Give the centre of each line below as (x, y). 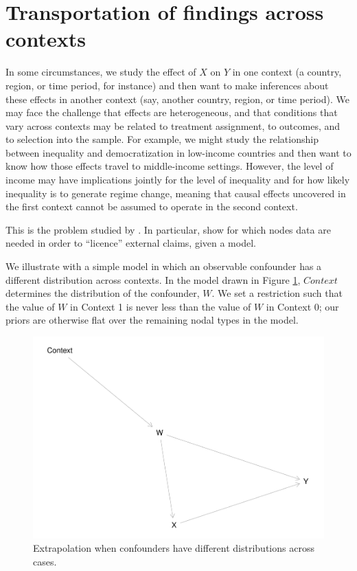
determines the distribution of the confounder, (103, 293)
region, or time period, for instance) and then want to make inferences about (167, 85)
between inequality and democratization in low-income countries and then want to (178, 152)
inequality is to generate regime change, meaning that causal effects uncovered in (176, 193)
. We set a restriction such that (277, 293)
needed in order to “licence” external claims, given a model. (131, 243)
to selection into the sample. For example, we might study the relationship (162, 139)
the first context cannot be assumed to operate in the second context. (152, 206)
